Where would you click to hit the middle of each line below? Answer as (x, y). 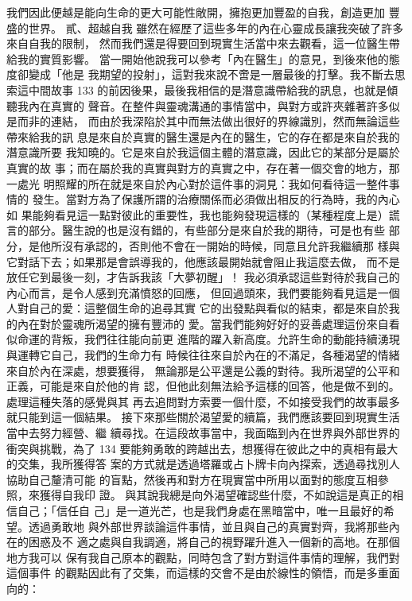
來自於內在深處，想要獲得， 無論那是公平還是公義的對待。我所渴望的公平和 (203, 370)
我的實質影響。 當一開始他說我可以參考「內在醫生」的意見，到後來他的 (203, 58)
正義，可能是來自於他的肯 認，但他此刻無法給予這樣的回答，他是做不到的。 (203, 386)
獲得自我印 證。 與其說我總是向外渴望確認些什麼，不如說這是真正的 (216, 495)
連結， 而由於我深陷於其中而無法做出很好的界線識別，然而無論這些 (225, 121)
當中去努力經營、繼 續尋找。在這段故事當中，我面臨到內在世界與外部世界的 (203, 433)
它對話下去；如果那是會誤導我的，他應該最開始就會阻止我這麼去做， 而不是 (203, 261)
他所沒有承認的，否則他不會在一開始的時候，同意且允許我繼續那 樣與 (220, 245)
